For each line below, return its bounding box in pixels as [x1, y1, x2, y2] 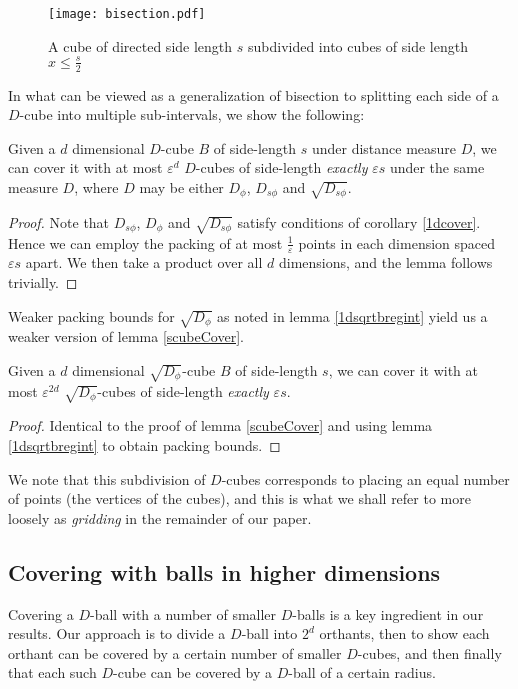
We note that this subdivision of [8, 468, 206, 489]
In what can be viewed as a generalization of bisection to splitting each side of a [8, 84, 499, 105]
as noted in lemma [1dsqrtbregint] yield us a [216, 305, 488, 326]
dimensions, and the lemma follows [278, 252, 493, 273]
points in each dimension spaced [298, 232, 496, 253]
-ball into [241, 623, 298, 644]
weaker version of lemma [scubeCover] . [8, 326, 244, 347]
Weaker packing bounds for [8, 305, 175, 326]
